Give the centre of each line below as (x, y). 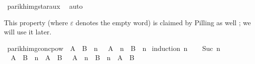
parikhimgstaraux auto (45, 6)
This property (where (36, 22)
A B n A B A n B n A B (72, 57)
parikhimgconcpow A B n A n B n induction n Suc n (114, 48)
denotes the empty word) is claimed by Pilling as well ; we (163, 22)
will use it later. (28, 32)
